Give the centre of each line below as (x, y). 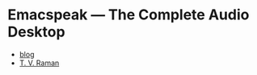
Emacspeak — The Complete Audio (128, 15)
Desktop (36, 32)
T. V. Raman (39, 63)
